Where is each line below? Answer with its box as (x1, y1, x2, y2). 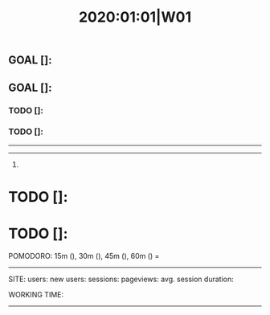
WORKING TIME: (8, 289, 64, 299)
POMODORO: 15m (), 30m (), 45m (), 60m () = (8, 251, 160, 260)
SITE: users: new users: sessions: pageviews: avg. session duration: (8, 274, 235, 284)
